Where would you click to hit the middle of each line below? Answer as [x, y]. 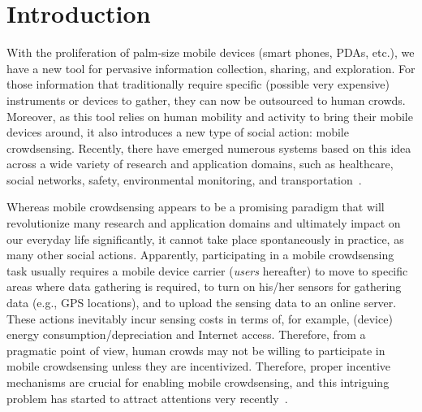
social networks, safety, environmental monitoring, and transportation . [184, 179]
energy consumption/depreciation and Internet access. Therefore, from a [186, 334]
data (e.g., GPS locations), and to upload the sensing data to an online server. [202, 303]
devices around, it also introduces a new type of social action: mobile [178, 132]
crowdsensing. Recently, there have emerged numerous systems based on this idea [209, 147]
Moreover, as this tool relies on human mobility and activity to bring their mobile [210, 116]
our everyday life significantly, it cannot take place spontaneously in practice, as [205, 239]
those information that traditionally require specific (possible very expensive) [198, 84]
